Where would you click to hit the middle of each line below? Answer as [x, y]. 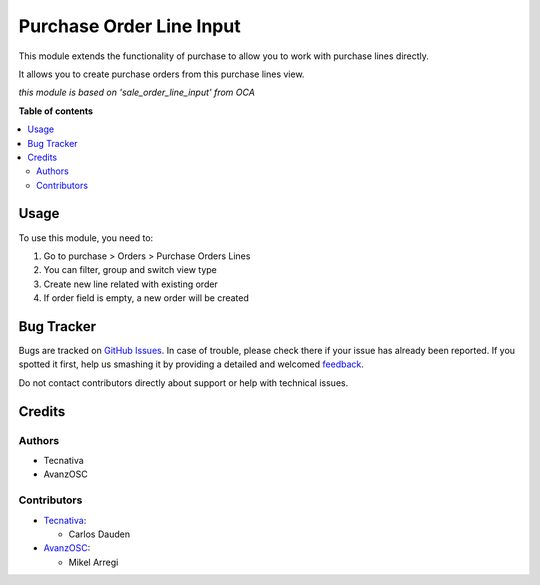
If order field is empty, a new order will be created [146, 298]
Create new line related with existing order [131, 284]
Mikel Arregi [93, 562]
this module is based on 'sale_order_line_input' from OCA [136, 92]
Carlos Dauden [99, 534]
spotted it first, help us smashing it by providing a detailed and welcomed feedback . [191, 364]
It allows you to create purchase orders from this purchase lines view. [161, 74]
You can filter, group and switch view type [130, 270]
